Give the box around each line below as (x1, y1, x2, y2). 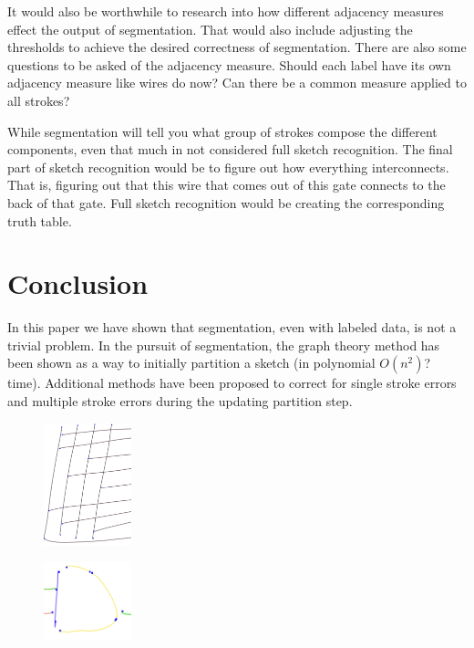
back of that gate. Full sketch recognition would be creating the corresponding (7, 193, 445, 212)
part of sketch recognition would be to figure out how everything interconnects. (7, 157, 449, 176)
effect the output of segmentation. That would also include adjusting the (7, 19, 413, 38)
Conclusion (7, 265, 149, 302)
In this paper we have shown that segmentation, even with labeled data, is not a (7, 318, 457, 337)
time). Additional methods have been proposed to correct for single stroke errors (7, 373, 457, 392)
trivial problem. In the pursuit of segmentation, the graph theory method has (7, 335, 440, 354)
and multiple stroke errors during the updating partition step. (7, 392, 353, 411)
